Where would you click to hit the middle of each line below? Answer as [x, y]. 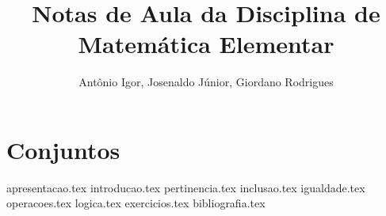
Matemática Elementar [206, 44]
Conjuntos [63, 149]
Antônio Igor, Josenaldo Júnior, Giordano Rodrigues [206, 82]
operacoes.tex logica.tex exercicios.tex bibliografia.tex [136, 203]
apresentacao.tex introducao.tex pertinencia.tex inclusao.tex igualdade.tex [186, 187]
